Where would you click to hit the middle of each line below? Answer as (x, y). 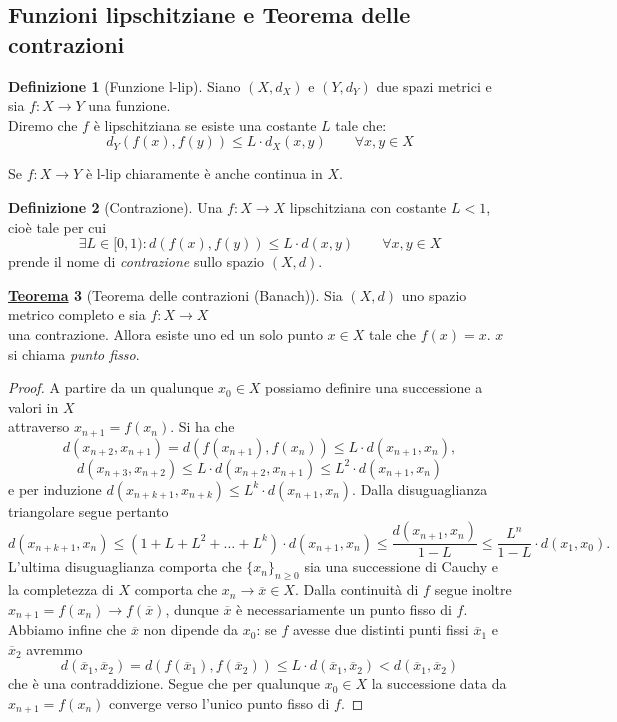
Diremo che (43, 124)
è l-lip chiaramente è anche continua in (204, 173)
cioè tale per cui (57, 226)
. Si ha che (202, 426)
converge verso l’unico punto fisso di (219, 703)
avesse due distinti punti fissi (380, 629)
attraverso (39, 426)
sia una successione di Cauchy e (401, 566)
